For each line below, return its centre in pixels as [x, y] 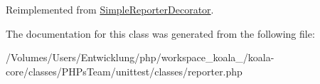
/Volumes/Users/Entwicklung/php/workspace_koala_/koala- [140, 57]
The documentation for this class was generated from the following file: [160, 33]
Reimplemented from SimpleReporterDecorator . [110, 9]
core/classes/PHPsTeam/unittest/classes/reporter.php [124, 71]
